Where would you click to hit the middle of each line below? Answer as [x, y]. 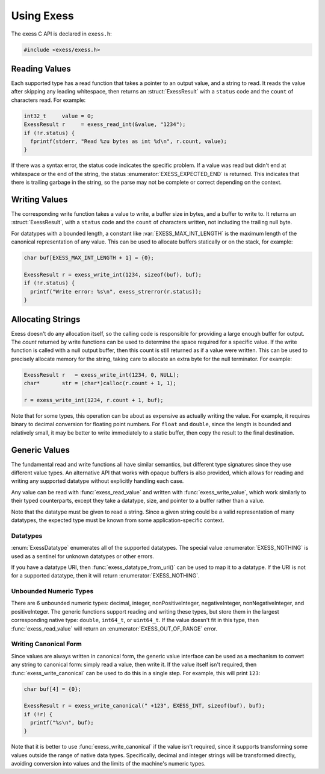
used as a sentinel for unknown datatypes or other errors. [83, 556]
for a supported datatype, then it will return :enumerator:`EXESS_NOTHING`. [105, 576]
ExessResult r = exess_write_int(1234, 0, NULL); [102, 375]
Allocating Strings [46, 319]
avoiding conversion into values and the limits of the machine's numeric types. [108, 764]
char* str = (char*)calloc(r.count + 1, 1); [100, 383]
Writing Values [39, 199]
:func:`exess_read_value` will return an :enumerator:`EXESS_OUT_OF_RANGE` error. [114, 628]
